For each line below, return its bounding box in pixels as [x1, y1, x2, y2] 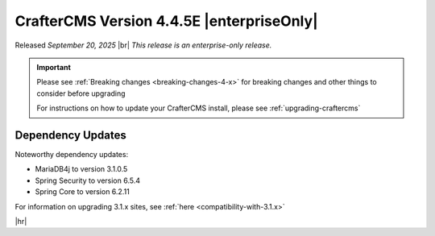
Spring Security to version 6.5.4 [35, 176, 141, 185]
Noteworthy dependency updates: [14, 150, 129, 159]
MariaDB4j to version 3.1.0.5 [35, 164, 128, 174]
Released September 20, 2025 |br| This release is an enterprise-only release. [14, 40, 272, 50]
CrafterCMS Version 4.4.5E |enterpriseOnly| [14, 12, 318, 30]
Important [36, 62, 72, 72]
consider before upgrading [36, 89, 126, 98]
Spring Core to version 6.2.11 [35, 187, 130, 197]
